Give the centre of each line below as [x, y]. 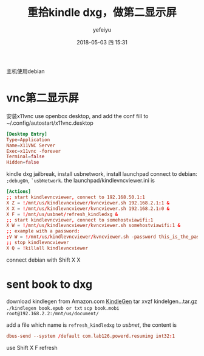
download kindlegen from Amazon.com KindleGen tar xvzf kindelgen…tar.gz [102, 301]
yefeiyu [102, 30]
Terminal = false [25, 157]
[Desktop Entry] [27, 134]
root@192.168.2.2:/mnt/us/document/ [53, 313]
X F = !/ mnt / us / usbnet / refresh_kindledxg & [62, 214]
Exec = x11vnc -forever [34, 151]
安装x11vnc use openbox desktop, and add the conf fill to [77, 116]
